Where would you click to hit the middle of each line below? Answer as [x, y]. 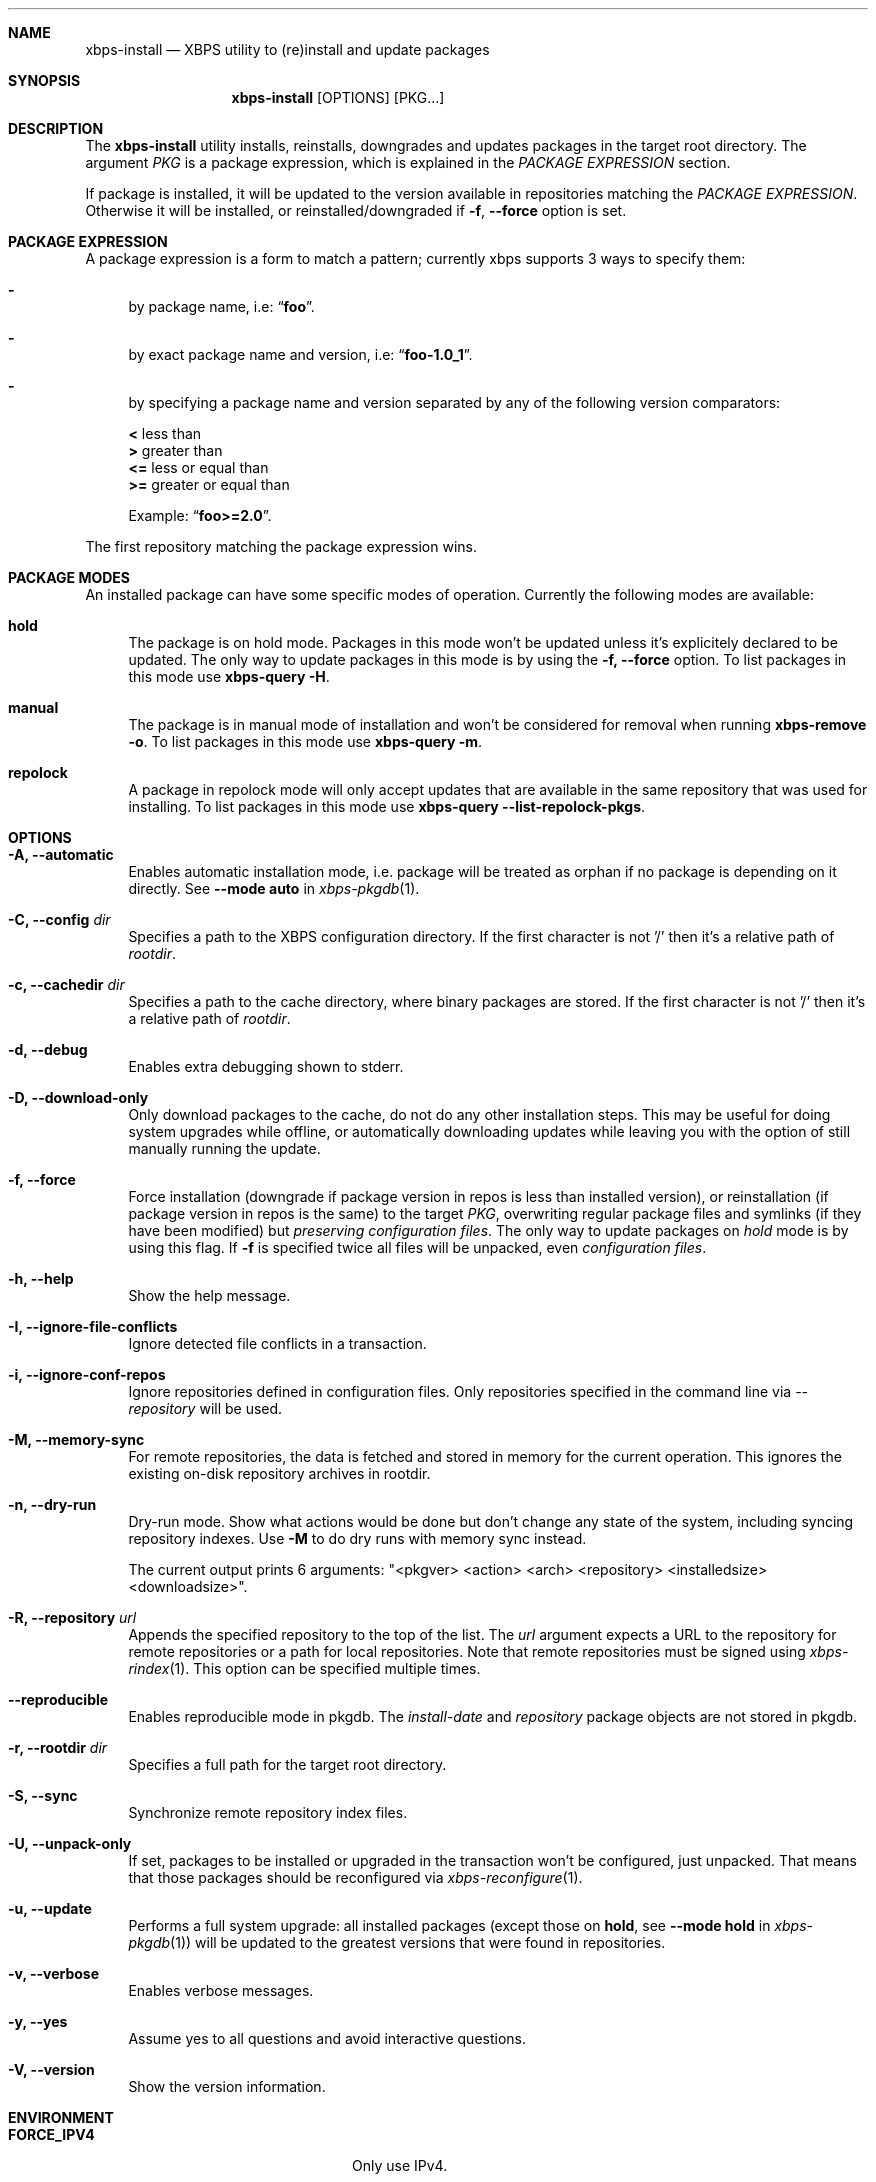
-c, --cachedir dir [66, 984]
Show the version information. [227, 2086]
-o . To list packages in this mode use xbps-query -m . [305, 741]
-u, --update [50, 1908]
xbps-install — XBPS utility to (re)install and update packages [287, 49]
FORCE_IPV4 [51, 2134]
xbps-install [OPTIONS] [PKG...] [338, 97]
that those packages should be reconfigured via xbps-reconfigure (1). [355, 1877]
